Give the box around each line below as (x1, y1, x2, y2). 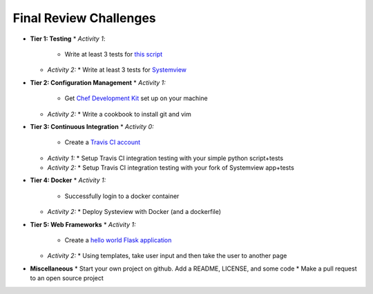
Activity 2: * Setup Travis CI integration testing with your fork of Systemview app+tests (47, 164, 295, 172)
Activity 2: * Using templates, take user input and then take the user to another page (47, 252, 287, 260)
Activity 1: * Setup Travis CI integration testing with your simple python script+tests (47, 154, 283, 162)
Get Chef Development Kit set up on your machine (64, 94, 208, 103)
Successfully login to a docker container (64, 192, 180, 200)
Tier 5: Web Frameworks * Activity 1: (30, 220, 136, 228)
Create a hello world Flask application (64, 236, 172, 244)
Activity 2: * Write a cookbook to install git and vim (47, 110, 191, 118)
